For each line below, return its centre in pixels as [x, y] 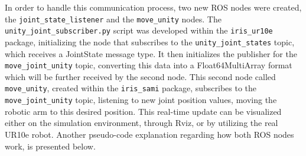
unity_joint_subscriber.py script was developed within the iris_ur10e [139, 30]
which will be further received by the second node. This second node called [140, 76]
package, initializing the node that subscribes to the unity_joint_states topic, [150, 42]
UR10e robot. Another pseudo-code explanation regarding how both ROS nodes [149, 134]
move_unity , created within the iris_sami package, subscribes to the [131, 88]
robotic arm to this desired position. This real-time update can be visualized [143, 111]
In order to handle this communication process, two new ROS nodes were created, [153, 7]
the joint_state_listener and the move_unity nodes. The [113, 19]
